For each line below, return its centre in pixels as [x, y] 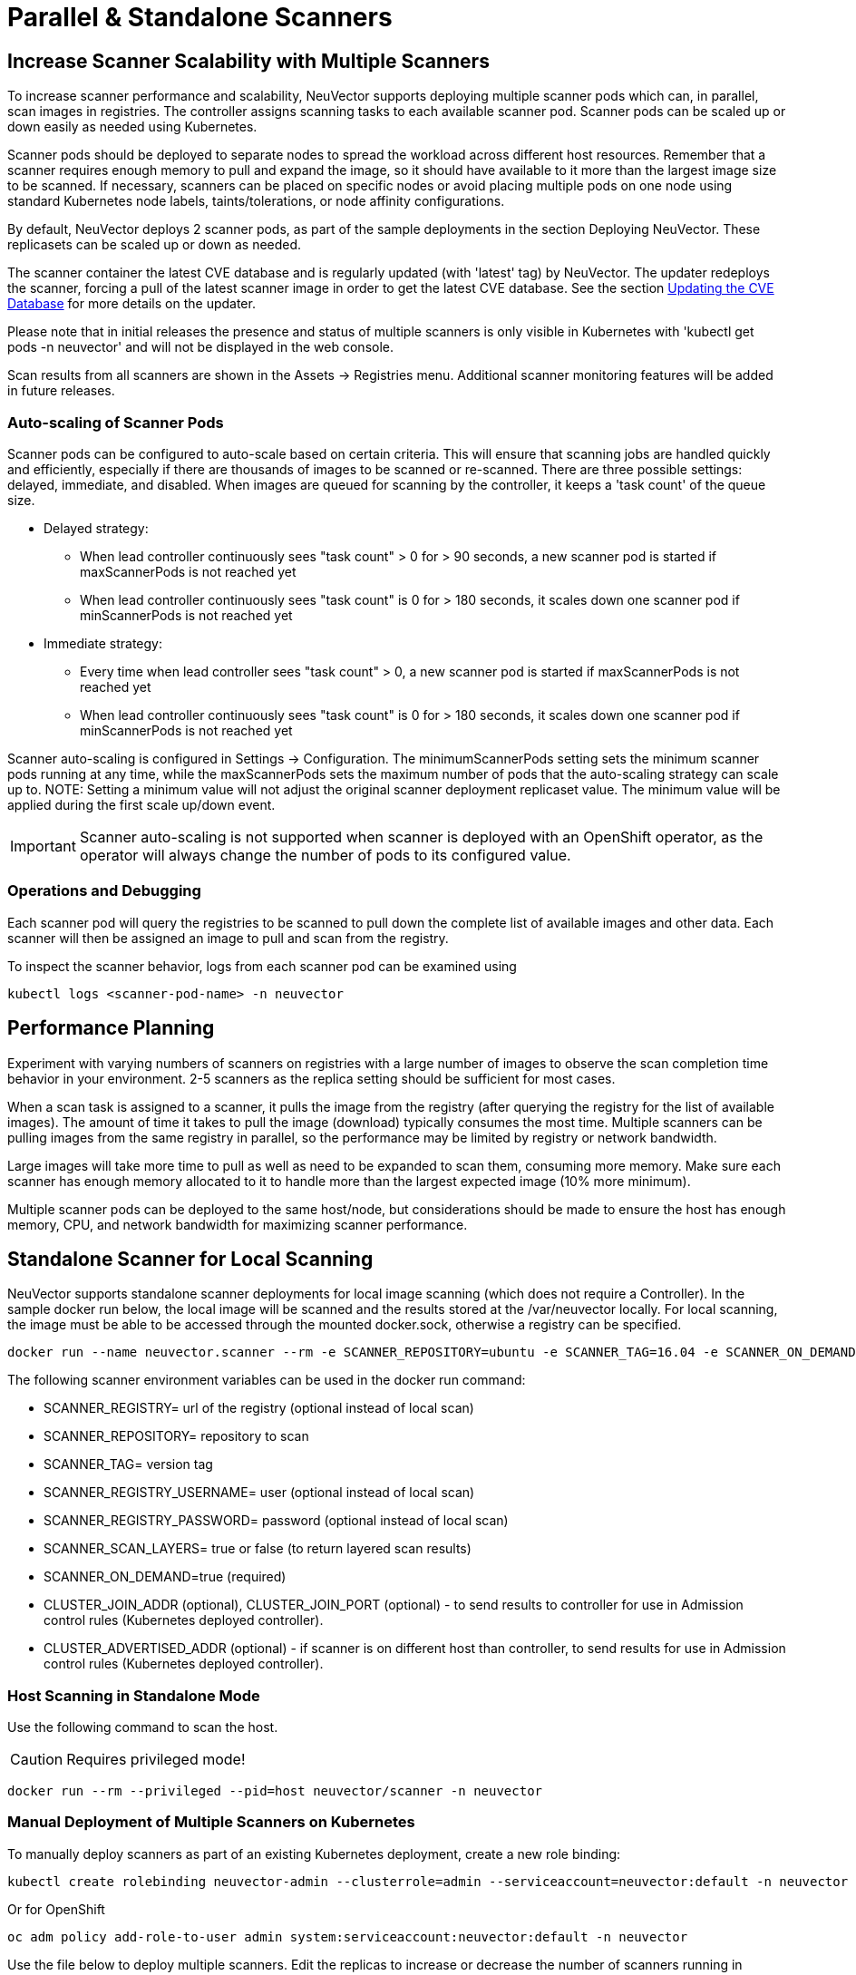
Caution [37, 1760]
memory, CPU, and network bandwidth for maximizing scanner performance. [238, 1224]
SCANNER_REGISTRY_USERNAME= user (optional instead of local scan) [259, 1493]
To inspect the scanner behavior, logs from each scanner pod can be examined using [262, 966]
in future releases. [61, 391]
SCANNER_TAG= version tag [128, 1464]
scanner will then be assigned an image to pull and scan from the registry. [228, 938]
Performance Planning [111, 1028]
